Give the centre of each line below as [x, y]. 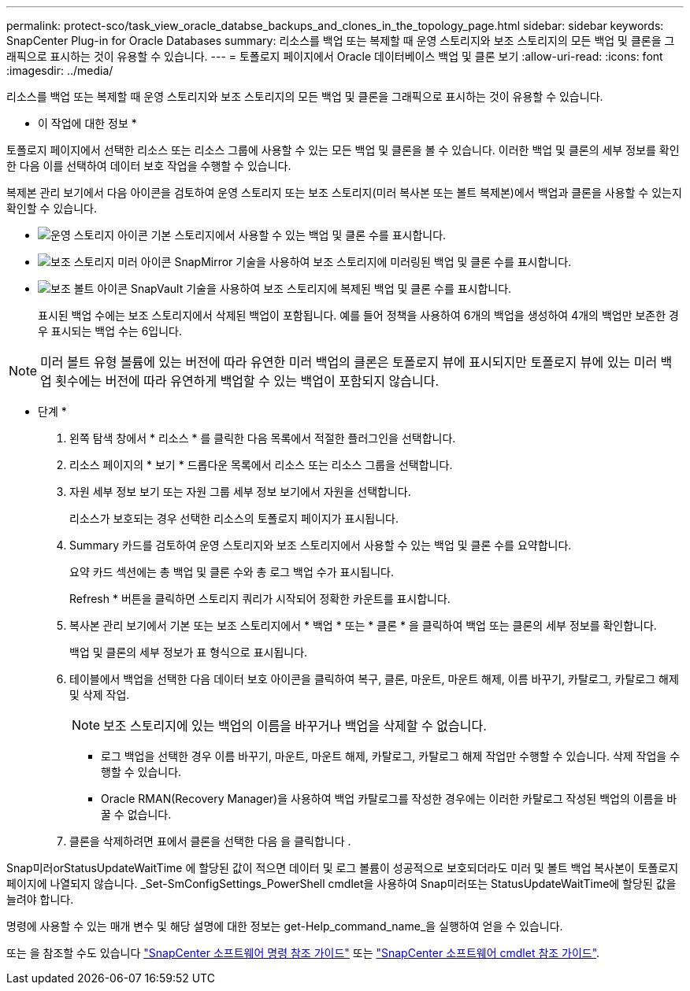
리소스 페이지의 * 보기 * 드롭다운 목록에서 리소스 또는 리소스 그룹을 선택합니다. [261, 465]
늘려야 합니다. [40, 899]
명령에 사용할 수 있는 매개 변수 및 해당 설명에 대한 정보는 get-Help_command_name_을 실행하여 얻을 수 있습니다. [285, 926]
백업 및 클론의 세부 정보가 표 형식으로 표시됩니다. [189, 652]
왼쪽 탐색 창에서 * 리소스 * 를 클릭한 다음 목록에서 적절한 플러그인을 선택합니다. [263, 438]
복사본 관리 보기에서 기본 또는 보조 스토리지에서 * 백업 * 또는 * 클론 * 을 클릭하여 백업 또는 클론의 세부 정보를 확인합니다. [363, 625]
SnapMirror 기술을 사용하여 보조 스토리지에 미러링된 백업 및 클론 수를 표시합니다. [373, 262]
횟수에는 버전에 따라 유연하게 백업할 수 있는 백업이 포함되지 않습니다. [247, 381]
